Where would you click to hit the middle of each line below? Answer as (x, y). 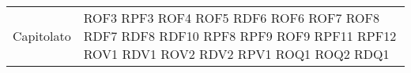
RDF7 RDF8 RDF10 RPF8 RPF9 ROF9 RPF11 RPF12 (240, 36)
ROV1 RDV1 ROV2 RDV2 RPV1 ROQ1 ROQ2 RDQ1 (236, 54)
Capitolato (42, 36)
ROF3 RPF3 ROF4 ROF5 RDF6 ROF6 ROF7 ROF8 (232, 18)
